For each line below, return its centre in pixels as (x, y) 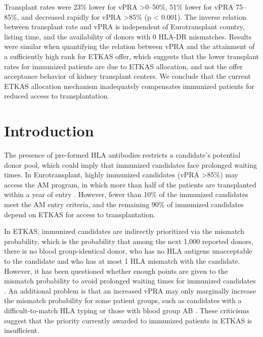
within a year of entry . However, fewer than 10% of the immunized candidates (126, 194)
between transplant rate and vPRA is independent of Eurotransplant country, (124, 27)
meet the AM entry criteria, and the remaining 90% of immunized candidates (124, 204)
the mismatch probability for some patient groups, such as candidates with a (123, 300)
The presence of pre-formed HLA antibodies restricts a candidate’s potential (122, 155)
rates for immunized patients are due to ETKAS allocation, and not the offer (123, 66)
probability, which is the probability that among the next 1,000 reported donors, (129, 241)
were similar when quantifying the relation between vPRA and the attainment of (129, 46)
